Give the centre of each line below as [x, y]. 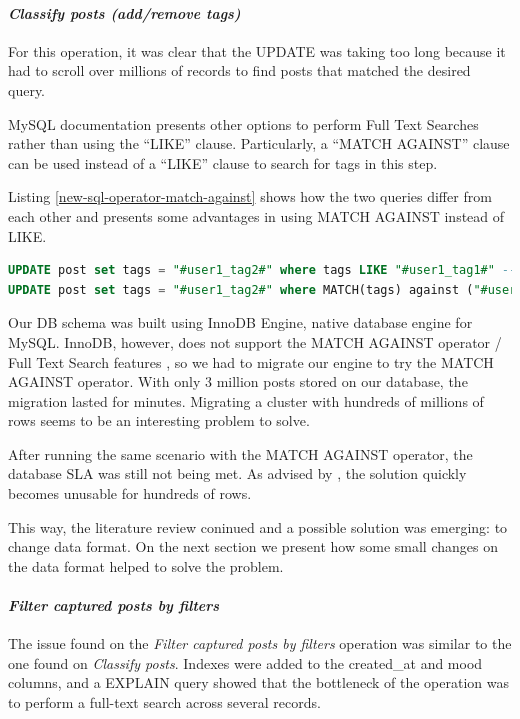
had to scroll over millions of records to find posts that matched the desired [239, 70]
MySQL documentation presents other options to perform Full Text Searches [243, 123]
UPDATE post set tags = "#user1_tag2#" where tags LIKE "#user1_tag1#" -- [262, 270]
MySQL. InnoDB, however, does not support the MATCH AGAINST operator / [255, 341]
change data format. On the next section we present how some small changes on [253, 546]
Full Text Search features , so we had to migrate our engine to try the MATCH [251, 361]
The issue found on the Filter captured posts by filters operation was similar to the [260, 643]
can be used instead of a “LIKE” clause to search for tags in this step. [223, 162]
